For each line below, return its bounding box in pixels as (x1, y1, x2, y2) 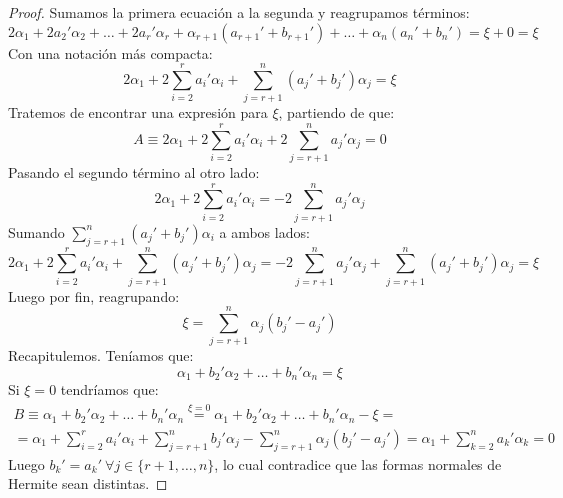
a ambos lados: (219, 221, 310, 242)
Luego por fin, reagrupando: (8, 285, 180, 306)
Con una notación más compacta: (8, 42, 213, 63)
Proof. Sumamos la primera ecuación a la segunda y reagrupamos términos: (8, 2, 470, 22)
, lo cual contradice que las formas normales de (214, 453, 502, 474)
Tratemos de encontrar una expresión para (8, 102, 268, 123)
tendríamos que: (60, 379, 159, 400)
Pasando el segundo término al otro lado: (8, 162, 260, 183)
